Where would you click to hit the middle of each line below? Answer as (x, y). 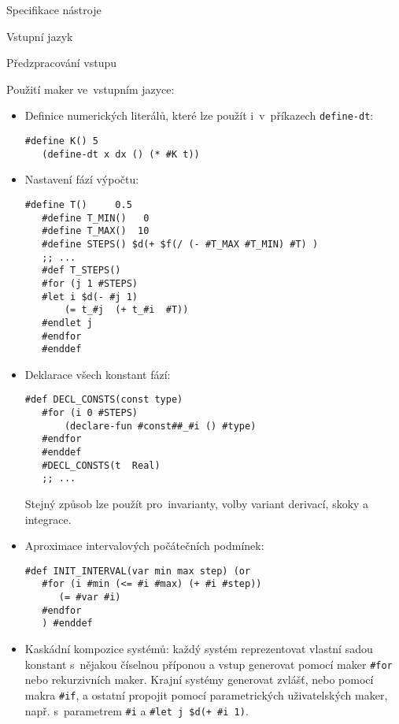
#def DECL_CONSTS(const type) (104, 400)
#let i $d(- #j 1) (90, 297)
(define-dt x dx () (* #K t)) (121, 154)
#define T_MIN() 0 (96, 218)
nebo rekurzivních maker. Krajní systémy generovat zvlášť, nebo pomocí (199, 679)
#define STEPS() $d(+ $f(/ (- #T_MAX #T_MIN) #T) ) (180, 244)
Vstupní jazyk (40, 36)
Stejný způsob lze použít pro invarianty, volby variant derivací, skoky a (197, 503)
